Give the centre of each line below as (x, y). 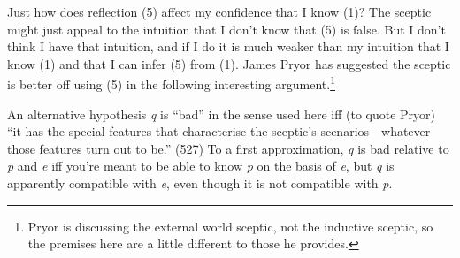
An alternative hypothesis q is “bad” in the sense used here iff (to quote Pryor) (222, 114)
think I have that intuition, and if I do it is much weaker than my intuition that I (228, 46)
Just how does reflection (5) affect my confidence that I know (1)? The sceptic (219, 11)
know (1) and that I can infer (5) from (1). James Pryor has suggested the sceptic (229, 63)
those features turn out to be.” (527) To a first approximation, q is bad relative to (228, 148)
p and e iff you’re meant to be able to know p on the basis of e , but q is (201, 166)
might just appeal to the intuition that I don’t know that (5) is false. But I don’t (226, 29)
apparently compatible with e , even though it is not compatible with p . (200, 183)
